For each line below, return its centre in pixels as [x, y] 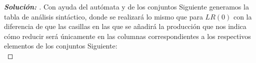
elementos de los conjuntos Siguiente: [61, 46]
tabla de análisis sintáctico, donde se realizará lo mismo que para [103, 16]
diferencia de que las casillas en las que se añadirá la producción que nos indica [125, 26]
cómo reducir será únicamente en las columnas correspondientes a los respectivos [127, 36]
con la [242, 16]
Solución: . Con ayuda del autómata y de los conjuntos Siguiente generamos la [126, 6]
